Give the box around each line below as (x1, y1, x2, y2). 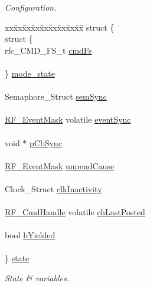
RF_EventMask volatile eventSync (5, 113, 131, 126)
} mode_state (5, 67, 55, 79)
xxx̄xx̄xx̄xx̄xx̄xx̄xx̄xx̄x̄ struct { (5, 21, 115, 33)
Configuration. (5, 1, 57, 13)
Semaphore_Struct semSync (5, 90, 107, 103)
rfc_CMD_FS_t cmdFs (5, 44, 92, 56)
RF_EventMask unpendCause (5, 159, 115, 172)
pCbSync (30, 136, 62, 149)
